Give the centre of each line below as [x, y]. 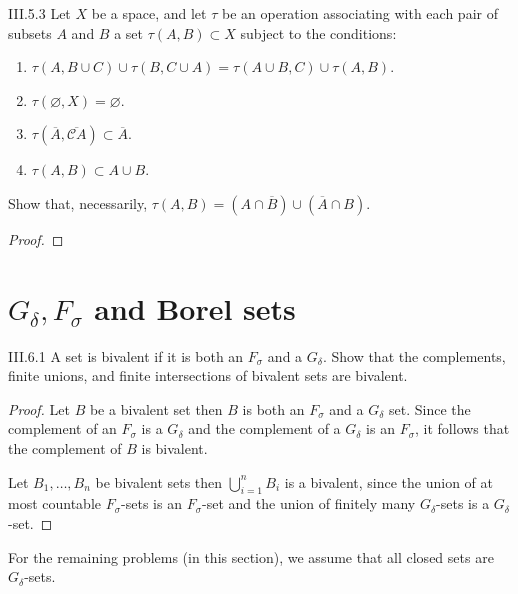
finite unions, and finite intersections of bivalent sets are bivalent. [208, 375]
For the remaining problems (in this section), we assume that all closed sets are [251, 556]
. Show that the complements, [414, 355]
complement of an [62, 428]
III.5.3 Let [39, 13]
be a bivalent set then [156, 408]
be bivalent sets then [159, 481]
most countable [55, 503]
